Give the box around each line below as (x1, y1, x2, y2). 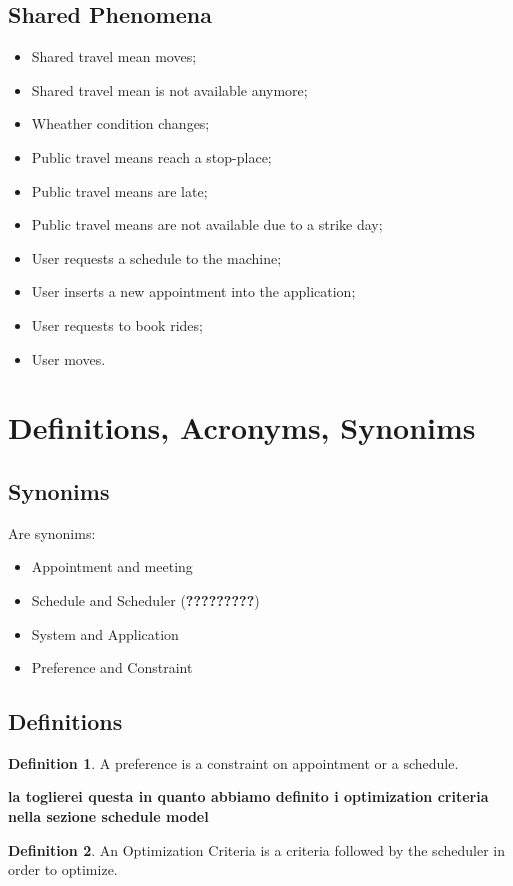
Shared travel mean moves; (31, 46, 197, 67)
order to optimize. (8, 859, 118, 880)
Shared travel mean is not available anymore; (31, 79, 308, 100)
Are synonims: (8, 522, 96, 543)
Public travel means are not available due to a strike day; (31, 214, 383, 235)
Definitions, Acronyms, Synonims (8, 407, 476, 448)
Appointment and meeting (31, 556, 193, 577)
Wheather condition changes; (31, 113, 210, 134)
